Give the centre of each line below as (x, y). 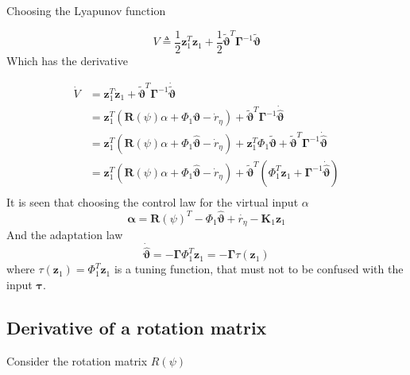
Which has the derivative (67, 60)
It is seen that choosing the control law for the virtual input (153, 201)
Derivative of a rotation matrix (137, 327)
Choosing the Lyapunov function (86, 10)
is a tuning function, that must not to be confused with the (259, 269)
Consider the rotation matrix (77, 360)
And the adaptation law (65, 235)
